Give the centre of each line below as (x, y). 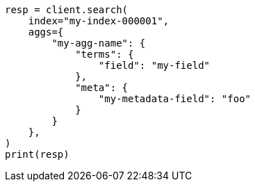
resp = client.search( (67, 10)
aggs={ (46, 32)
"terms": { (105, 54)
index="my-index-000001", (99, 21)
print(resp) (37, 154)
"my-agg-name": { (99, 43)
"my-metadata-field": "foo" (175, 99)
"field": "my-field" (154, 65)
